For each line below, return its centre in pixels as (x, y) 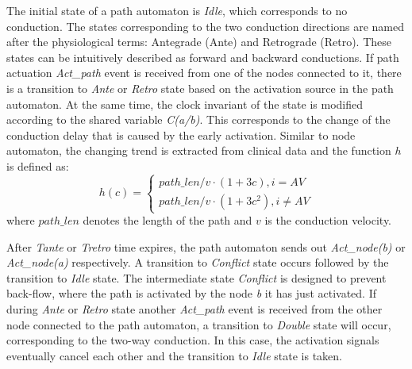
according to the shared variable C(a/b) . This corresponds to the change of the (198, 119)
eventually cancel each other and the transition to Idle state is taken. (174, 355)
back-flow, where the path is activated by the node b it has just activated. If (191, 293)
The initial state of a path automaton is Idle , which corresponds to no (177, 10)
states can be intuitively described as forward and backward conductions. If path (203, 57)
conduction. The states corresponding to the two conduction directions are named (205, 26)
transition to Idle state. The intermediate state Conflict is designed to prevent (196, 277)
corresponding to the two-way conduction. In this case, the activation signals (193, 340)
